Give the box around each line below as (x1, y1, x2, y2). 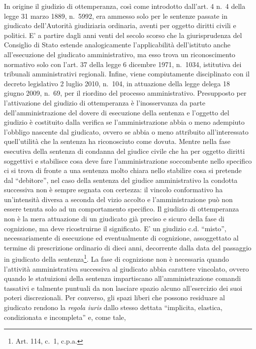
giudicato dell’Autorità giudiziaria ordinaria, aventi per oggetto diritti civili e (4, 20, 236, 31)
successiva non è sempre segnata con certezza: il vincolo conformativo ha (4, 184, 223, 195)
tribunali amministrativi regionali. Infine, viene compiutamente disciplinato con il (4, 69, 250, 79)
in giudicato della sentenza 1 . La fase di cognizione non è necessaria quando (4, 252, 229, 264)
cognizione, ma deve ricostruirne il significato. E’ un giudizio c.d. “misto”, (4, 223, 226, 233)
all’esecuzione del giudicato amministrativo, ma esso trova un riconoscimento (4, 49, 235, 59)
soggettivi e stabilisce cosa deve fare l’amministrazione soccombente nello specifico (4, 155, 252, 166)
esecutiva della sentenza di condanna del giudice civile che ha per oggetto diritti (4, 145, 245, 156)
